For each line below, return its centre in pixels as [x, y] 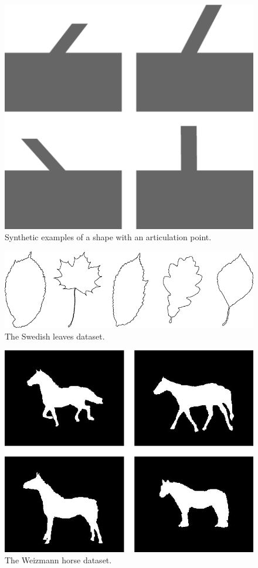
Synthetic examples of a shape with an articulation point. [108, 237]
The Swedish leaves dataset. [55, 336]
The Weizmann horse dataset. [58, 560]
